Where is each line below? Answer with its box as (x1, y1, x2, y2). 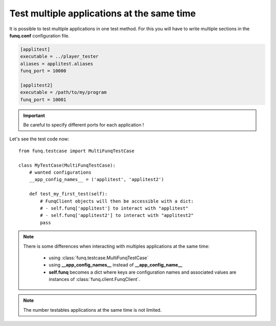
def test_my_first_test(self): (29, 191, 108, 197)
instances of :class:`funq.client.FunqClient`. (49, 276, 141, 282)
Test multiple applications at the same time (9, 8, 196, 19)
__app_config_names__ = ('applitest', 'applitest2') (29, 177, 165, 182)
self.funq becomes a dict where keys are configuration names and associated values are (49, 269, 237, 275)
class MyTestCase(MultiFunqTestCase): (18, 162, 116, 168)
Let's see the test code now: (9, 136, 70, 142)
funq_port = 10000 (20, 68, 66, 74)
